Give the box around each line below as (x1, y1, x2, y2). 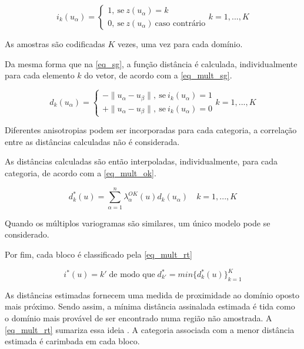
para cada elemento (5, 69, 75, 81)
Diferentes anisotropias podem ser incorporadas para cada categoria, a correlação (5, 124, 297, 136)
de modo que (109, 271, 155, 279)
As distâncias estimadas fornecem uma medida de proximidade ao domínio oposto (5, 288, 300, 301)
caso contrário (155, 19, 206, 28)
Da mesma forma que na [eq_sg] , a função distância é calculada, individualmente (5, 57, 298, 70)
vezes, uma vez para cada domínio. (117, 38, 243, 50)
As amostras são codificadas (5, 38, 105, 50)
